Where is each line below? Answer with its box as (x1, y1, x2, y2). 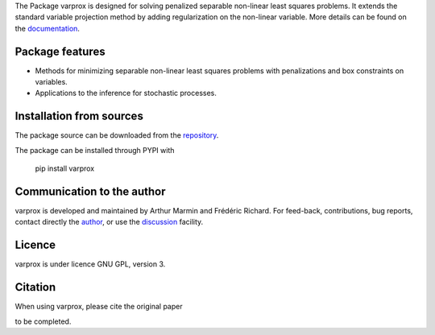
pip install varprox (35, 163, 95, 173)
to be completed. (14, 316, 72, 326)
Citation (14, 280, 56, 294)
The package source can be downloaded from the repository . (14, 130, 219, 140)
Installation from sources (14, 110, 144, 123)
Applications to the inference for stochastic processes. (35, 89, 217, 98)
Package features (14, 44, 106, 58)
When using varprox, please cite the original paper (14, 302, 183, 312)
